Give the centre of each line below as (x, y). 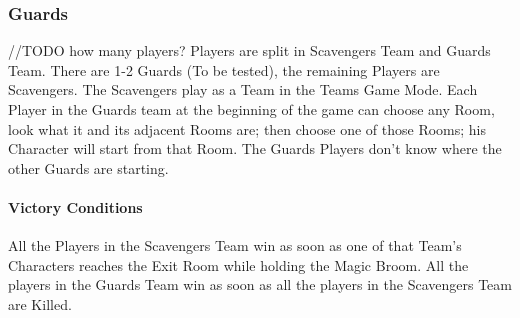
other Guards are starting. (88, 167)
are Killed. (40, 303)
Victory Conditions (75, 206)
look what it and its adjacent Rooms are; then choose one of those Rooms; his (247, 128)
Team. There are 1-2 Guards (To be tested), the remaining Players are (224, 69)
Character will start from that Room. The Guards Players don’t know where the (255, 148)
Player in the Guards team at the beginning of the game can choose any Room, (251, 109)
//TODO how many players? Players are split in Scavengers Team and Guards (249, 50)
